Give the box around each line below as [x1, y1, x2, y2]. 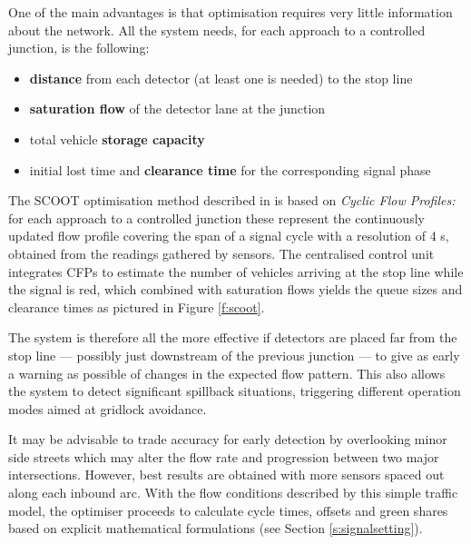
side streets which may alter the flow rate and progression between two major [8, 447, 439, 466]
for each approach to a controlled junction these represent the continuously [8, 208, 425, 227]
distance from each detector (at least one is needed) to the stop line [29, 68, 413, 87]
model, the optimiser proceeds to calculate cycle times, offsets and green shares [8, 500, 448, 519]
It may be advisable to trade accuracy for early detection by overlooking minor [8, 430, 447, 449]
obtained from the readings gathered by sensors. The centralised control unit [8, 243, 435, 262]
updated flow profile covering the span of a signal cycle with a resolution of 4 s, [8, 226, 449, 245]
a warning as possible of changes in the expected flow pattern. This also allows [8, 363, 446, 382]
